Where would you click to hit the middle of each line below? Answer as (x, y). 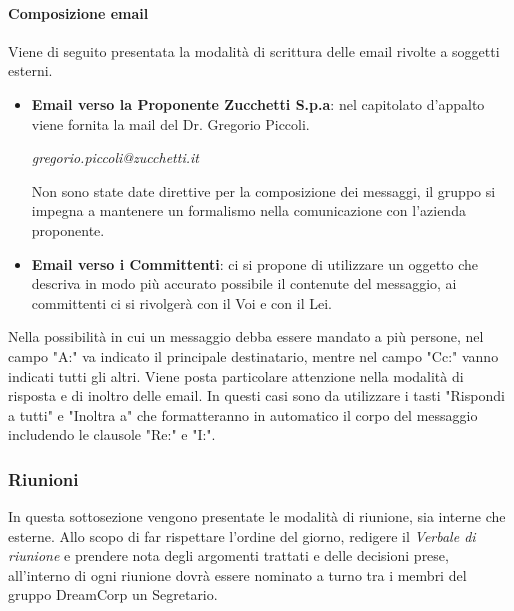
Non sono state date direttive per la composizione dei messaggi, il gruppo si (263, 190)
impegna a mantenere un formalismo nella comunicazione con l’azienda (248, 210)
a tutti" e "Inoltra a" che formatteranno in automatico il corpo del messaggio (243, 414)
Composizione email (78, 12)
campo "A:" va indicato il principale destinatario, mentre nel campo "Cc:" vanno (253, 355)
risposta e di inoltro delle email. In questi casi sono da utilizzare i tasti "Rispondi (256, 395)
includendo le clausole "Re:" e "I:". (112, 434)
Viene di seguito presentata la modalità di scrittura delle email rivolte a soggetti (254, 50)
